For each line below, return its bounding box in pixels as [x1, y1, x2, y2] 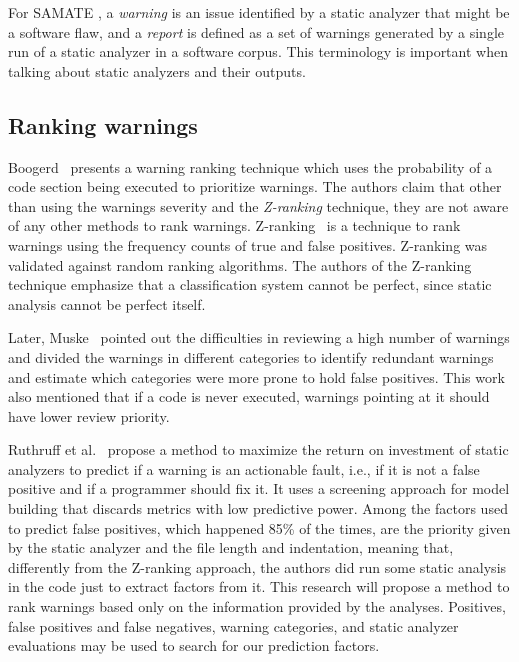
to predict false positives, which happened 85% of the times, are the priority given [8, 517, 511, 538]
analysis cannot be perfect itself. [8, 293, 206, 314]
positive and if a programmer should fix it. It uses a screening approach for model [8, 478, 510, 499]
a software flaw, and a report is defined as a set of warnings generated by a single [8, 21, 504, 42]
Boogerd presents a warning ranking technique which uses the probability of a [8, 156, 493, 177]
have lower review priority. [8, 405, 170, 426]
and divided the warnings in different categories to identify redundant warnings [8, 346, 494, 367]
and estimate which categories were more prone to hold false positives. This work [8, 366, 505, 387]
